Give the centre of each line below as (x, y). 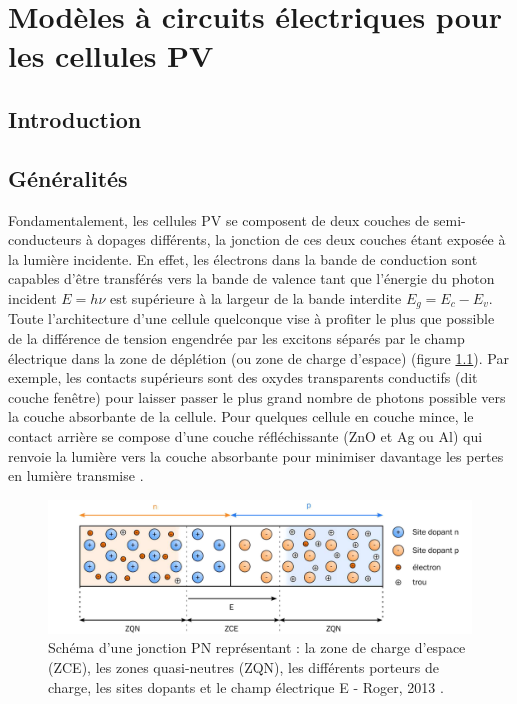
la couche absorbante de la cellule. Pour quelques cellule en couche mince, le (241, 416)
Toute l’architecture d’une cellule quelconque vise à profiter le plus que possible (251, 318)
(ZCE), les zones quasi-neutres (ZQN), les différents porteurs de (243, 667)
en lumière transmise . (76, 475)
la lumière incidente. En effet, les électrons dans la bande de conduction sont (243, 258)
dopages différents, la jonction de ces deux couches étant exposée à (301, 239)
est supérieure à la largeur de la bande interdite (255, 297)
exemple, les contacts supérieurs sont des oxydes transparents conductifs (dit (243, 377)
